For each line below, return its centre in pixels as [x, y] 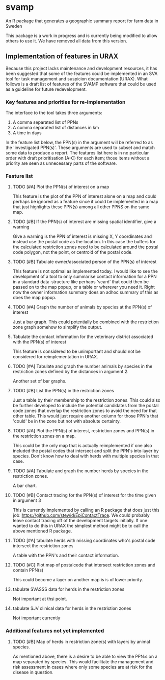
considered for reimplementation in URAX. [55, 357]
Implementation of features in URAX [62, 57]
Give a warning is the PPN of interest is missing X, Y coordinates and [82, 236]
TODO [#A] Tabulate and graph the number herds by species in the [81, 471]
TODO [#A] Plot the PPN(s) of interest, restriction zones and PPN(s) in [83, 431]
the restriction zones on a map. [44, 436]
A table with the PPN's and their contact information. [66, 555]
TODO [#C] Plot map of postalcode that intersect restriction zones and [84, 565]
